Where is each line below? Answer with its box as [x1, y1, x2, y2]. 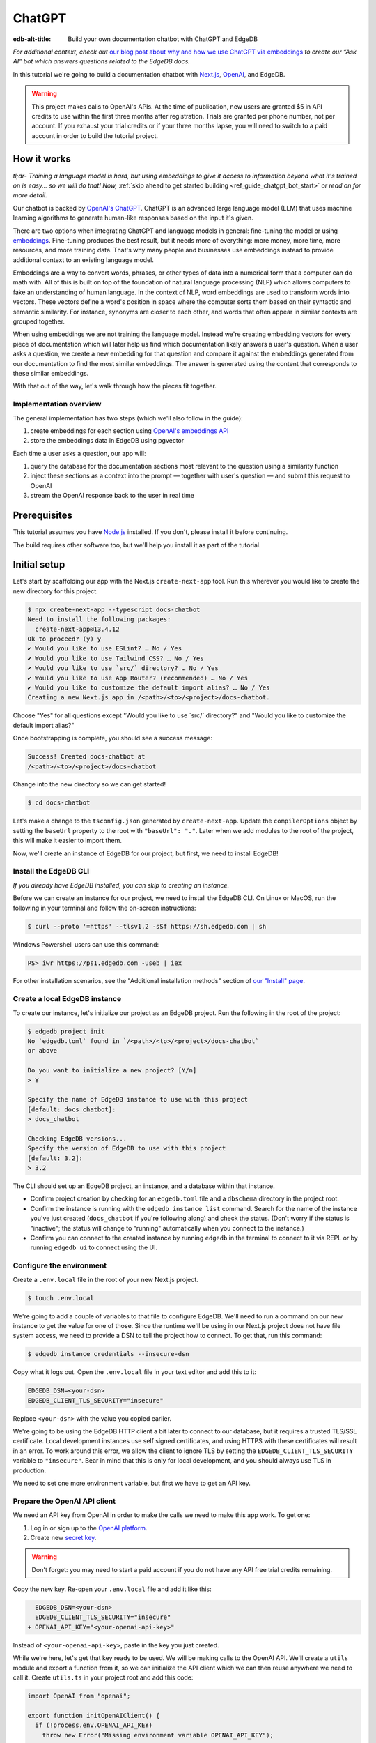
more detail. [13, 191, 48, 199]
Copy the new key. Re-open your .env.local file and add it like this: [13, 1585, 212, 1593]
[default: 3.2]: [27, 1154, 84, 1162]
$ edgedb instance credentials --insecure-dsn [27, 1350, 189, 1358]
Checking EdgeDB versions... [27, 1134, 127, 1143]
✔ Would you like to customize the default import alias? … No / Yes [27, 683, 270, 692]
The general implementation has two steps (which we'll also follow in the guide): [13, 413, 243, 422]
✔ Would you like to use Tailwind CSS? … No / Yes [27, 654, 205, 662]
